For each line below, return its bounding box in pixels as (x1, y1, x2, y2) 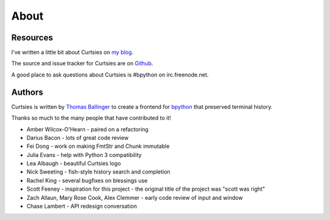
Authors (11, 87, 43, 97)
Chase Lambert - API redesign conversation (26, 202, 137, 210)
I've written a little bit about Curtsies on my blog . (11, 49, 134, 56)
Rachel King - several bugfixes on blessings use (26, 177, 148, 184)
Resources (11, 32, 53, 43)
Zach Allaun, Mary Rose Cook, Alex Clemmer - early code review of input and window (26, 194, 243, 201)
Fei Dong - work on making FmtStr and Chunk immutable (26, 142, 170, 150)
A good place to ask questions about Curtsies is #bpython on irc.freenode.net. (11, 71, 209, 78)
